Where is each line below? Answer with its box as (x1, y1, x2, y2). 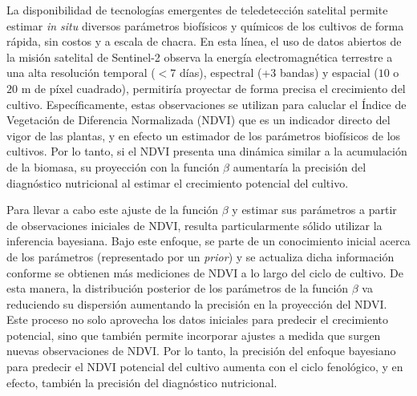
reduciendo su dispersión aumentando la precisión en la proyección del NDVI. (6, 295, 387, 312)
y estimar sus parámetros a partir (232, 201, 397, 218)
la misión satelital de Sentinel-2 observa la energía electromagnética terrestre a (6, 48, 393, 65)
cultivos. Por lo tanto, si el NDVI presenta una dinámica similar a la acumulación (6, 143, 407, 160)
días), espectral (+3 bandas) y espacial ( (179, 64, 379, 81)
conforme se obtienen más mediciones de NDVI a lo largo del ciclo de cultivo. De (6, 264, 403, 281)
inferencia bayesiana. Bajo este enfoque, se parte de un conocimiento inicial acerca (6, 232, 411, 249)
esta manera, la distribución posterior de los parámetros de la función (6, 280, 349, 297)
